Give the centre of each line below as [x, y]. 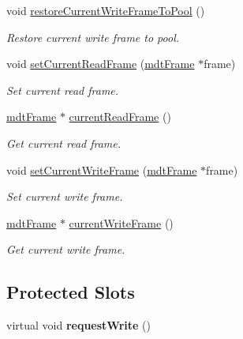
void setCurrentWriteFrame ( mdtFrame [102, 169]
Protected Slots [71, 292]
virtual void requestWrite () [79, 325]
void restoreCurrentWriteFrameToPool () [106, 10]
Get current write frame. [66, 249]
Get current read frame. [64, 143]
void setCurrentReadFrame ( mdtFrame [101, 64]
